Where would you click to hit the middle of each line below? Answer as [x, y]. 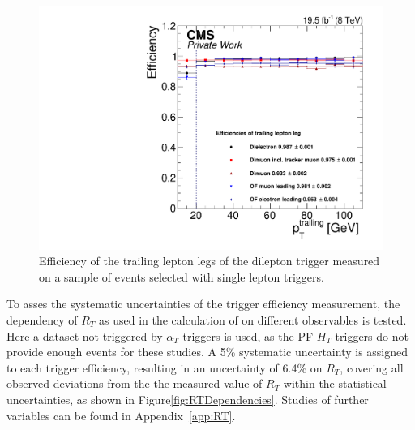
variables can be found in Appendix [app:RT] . [121, 415]
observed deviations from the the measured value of [135, 383]
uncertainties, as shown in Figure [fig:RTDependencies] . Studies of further [188, 399]
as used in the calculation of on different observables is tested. [253, 320]
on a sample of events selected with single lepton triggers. [182, 276]
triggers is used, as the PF [248, 335]
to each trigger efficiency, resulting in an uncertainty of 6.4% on [165, 367]
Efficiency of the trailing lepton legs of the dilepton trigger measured [210, 261]
